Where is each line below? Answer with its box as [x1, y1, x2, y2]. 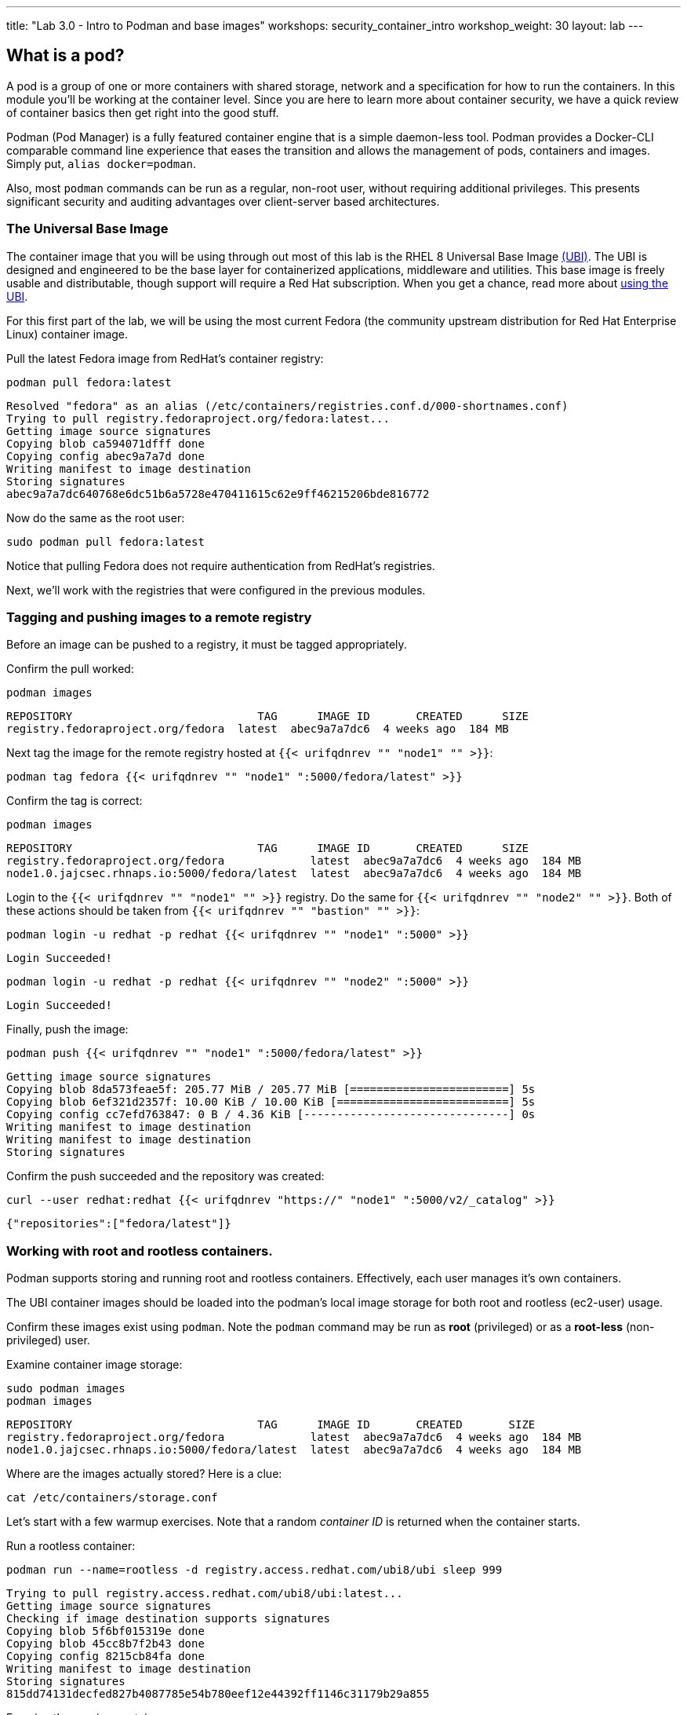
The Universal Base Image [6, 221, 169, 237]
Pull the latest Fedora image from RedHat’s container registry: [6, 351, 324, 365]
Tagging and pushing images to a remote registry [6, 609, 312, 625]
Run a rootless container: [6, 1539, 136, 1553]
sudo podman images [6, 1382, 125, 1395]
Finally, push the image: [6, 1022, 129, 1037]
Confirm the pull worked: [6, 662, 134, 676]
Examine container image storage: [6, 1358, 183, 1372]
